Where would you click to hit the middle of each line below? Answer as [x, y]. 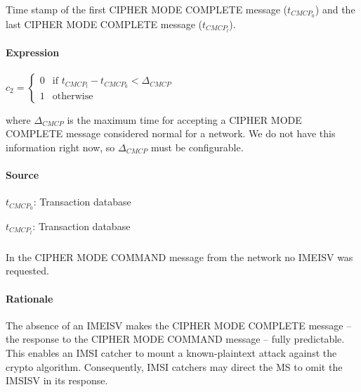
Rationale [29, 298]
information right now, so [60, 147]
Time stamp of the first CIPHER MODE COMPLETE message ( [147, 9]
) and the [335, 9]
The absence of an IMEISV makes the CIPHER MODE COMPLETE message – [179, 325]
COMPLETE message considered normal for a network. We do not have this [171, 133]
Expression [33, 52]
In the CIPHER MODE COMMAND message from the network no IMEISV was [179, 257]
